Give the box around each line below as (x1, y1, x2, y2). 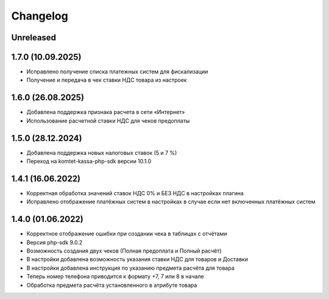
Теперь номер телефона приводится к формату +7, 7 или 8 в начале (26, 273, 204, 280)
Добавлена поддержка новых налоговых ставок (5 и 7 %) (26, 149, 177, 156)
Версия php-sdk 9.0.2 (26, 239, 83, 246)
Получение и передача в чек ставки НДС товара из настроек (26, 76, 187, 84)
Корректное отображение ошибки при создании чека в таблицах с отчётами (26, 230, 228, 237)
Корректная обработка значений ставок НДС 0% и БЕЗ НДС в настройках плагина (26, 189, 244, 196)
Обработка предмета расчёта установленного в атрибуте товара (26, 281, 197, 289)
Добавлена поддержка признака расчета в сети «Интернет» (26, 109, 185, 116)
